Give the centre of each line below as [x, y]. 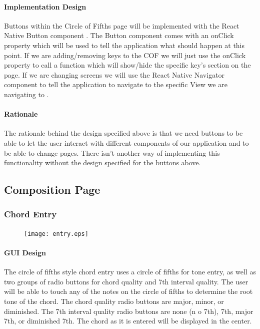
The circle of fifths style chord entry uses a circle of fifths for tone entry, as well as [130, 272]
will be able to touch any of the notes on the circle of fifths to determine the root [128, 291]
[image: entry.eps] [56, 234]
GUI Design [25, 252]
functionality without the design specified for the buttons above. [102, 162]
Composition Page [52, 190]
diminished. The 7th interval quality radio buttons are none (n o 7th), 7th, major [129, 311]
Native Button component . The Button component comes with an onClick [119, 35]
